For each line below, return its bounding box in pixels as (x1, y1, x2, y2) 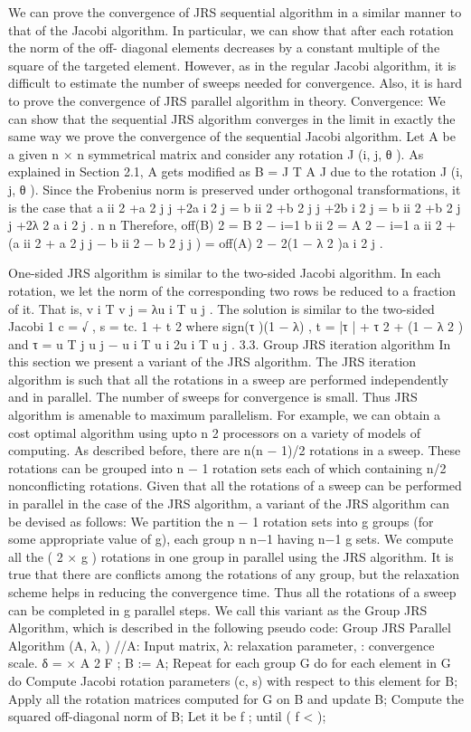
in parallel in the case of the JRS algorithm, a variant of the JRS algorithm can (8, 494, 449, 513)
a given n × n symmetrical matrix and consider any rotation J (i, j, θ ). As (8, 144, 424, 163)
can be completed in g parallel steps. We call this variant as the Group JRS (8, 600, 428, 619)
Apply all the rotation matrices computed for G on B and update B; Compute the (8, 689, 464, 708)
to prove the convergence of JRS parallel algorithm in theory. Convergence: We (8, 90, 446, 109)
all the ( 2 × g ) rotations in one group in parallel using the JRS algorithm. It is (8, 547, 454, 566)
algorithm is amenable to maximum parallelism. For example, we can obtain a (8, 405, 441, 424)
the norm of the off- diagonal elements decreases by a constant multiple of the (8, 38, 440, 57)
